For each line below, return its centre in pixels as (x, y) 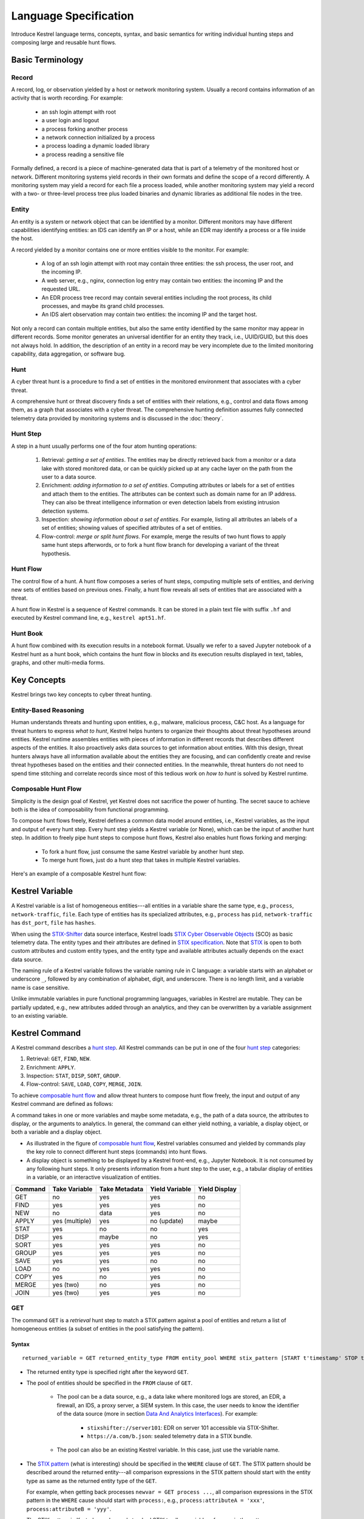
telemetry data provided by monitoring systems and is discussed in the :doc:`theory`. (117, 418)
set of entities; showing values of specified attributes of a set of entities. (132, 528)
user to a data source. (69, 477)
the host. (22, 238)
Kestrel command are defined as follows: (62, 1104)
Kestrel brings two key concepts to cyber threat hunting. (82, 694)
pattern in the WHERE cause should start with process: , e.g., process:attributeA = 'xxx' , (146, 1500)
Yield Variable (171, 1189)
